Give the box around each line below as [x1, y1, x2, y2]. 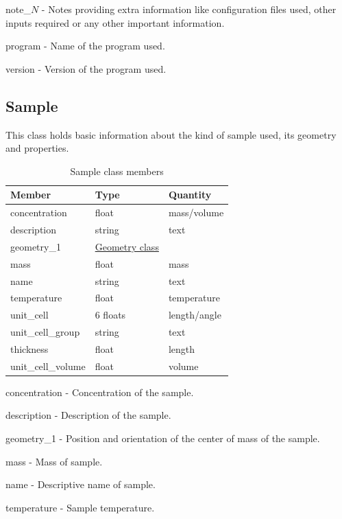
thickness [10, 341, 49, 356]
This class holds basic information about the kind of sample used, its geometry [5, 127, 337, 141]
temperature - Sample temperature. [5, 500, 155, 514]
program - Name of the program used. [5, 38, 165, 53]
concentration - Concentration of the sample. [5, 384, 194, 399]
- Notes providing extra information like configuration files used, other [41, 2, 337, 16]
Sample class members [70, 163, 164, 178]
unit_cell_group [10, 325, 80, 339]
